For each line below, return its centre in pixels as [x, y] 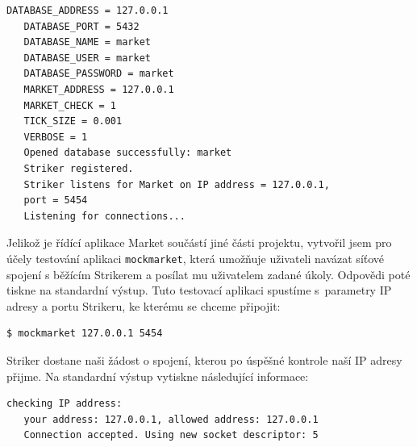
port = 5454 [56, 201]
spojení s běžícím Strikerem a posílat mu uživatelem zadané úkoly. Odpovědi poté [208, 274]
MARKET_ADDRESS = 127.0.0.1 [99, 89]
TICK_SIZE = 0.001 [73, 121]
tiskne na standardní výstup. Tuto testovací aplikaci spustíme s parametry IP [199, 290]
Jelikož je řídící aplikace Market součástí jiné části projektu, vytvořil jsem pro [199, 242]
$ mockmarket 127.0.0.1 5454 [85, 334]
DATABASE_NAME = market [87, 42]
